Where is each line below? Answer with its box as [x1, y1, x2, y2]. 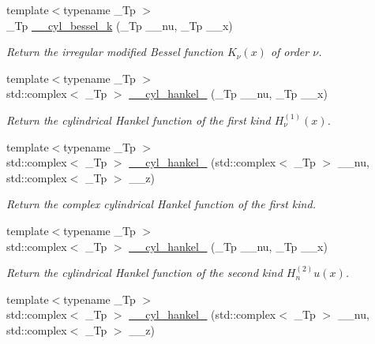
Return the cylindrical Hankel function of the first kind [6, 111, 271, 128]
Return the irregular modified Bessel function [6, 43, 223, 60]
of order [270, 43, 309, 60]
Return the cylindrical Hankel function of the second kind [6, 264, 283, 281]
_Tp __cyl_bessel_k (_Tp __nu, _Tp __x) [6, 17, 233, 33]
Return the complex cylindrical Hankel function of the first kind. [6, 196, 316, 212]
